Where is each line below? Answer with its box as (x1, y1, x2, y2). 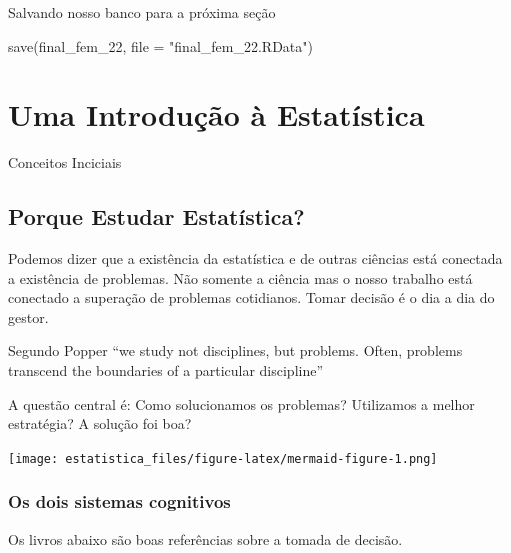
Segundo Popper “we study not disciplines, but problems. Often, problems (8, 340, 463, 361)
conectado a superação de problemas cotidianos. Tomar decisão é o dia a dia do (8, 287, 495, 308)
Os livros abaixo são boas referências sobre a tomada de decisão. (8, 528, 403, 549)
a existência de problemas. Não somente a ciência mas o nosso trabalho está (8, 267, 473, 288)
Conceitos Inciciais (8, 152, 122, 173)
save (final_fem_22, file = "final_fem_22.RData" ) (8, 35, 313, 56)
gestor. (8, 306, 49, 327)
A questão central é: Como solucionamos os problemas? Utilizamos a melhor (8, 393, 475, 414)
